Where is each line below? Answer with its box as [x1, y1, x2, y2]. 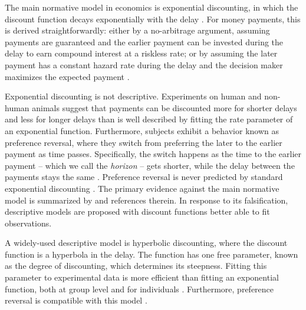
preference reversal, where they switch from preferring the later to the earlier [5, 136, 282, 148]
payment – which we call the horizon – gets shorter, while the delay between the [5, 159, 295, 171]
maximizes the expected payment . [5, 70, 130, 82]
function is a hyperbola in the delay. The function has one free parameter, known [5, 248, 298, 260]
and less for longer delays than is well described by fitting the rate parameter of [5, 113, 293, 125]
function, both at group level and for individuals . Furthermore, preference [5, 282, 274, 295]
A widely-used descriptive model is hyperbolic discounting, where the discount [5, 236, 288, 249]
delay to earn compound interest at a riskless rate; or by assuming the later [5, 47, 278, 59]
